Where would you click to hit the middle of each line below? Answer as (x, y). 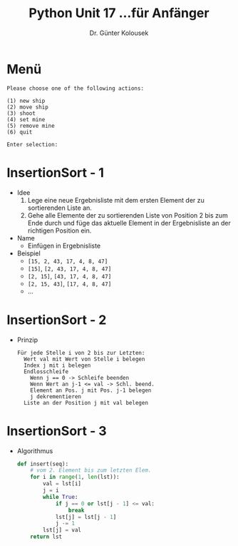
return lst (46, 537)
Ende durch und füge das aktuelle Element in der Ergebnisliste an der (129, 223)
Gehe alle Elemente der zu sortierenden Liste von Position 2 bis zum (128, 215)
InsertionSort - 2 (57, 320)
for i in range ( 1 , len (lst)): (75, 477)
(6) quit (20, 132)
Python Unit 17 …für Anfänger (119, 13)
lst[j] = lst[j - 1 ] (86, 517)
